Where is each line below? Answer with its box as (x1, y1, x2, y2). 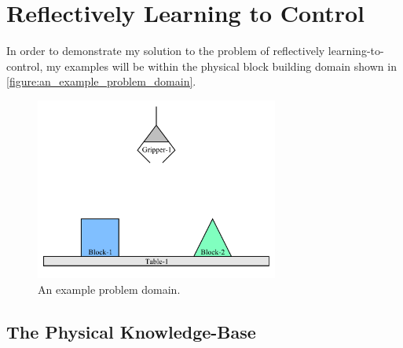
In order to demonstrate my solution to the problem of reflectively (6, 42, 325, 59)
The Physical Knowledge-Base (6, 319, 256, 343)
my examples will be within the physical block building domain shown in (46, 57, 397, 74)
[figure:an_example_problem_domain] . (6, 73, 196, 90)
